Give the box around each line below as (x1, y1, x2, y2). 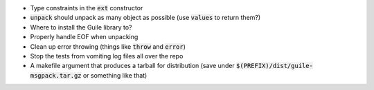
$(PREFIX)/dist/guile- (235, 62, 313, 70)
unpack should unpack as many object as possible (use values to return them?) (30, 14, 261, 22)
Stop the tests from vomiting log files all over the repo (30, 52, 184, 60)
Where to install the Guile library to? (30, 23, 132, 31)
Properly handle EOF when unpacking (30, 33, 139, 41)
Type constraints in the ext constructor (30, 4, 143, 12)
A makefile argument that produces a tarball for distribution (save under (30, 62, 235, 70)
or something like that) (82, 71, 148, 79)
